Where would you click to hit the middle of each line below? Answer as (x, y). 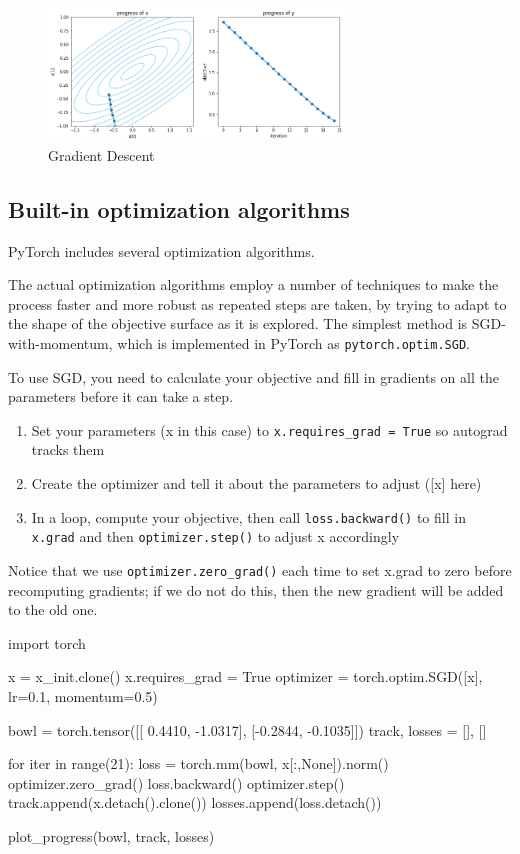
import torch (47, 642)
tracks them (68, 449)
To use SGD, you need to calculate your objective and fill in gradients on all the (253, 376)
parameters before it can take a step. (121, 396)
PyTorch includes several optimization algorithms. (161, 250)
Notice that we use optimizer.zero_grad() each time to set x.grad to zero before (260, 569)
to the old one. (53, 609)
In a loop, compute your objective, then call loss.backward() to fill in (248, 516)
